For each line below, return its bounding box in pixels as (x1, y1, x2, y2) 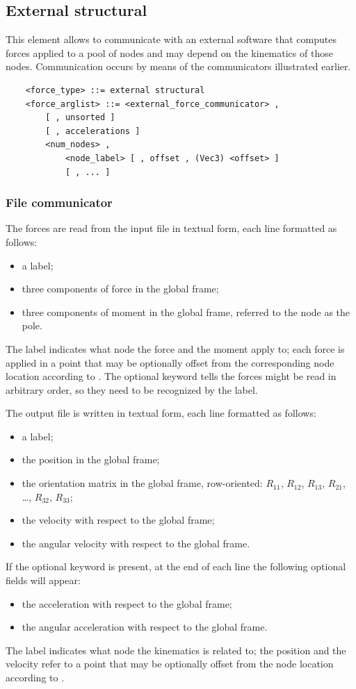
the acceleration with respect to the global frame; (22, 596, 232, 611)
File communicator (6, 194, 113, 211)
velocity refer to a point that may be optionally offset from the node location (6, 656, 334, 671)
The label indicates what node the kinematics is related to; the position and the (6, 642, 346, 657)
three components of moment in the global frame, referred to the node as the (22, 304, 350, 319)
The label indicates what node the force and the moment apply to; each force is (6, 341, 345, 356)
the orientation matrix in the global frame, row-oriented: (22, 476, 263, 490)
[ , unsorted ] (45, 113, 115, 123)
